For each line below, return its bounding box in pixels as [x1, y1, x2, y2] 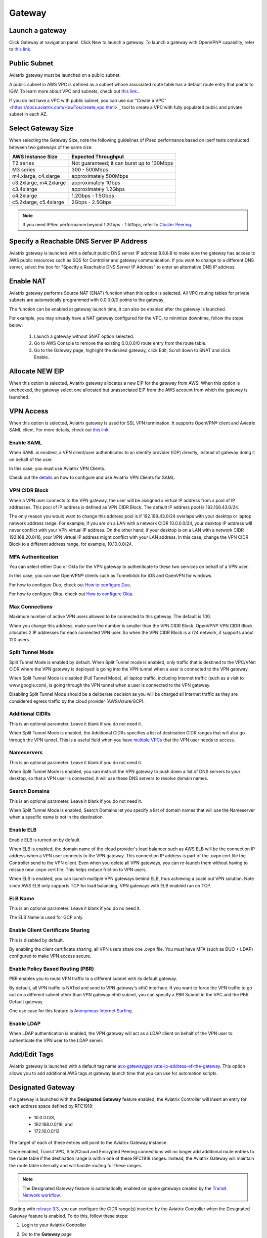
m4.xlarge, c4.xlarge [12, 173, 60, 179]
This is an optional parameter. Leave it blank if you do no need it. [9, 905, 141, 911]
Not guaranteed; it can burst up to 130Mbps [71, 160, 173, 166]
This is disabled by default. [9, 937, 64, 943]
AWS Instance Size [12, 154, 58, 160]
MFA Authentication [9, 553, 59, 560]
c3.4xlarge [12, 186, 37, 193]
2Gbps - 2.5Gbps [71, 199, 112, 206]
